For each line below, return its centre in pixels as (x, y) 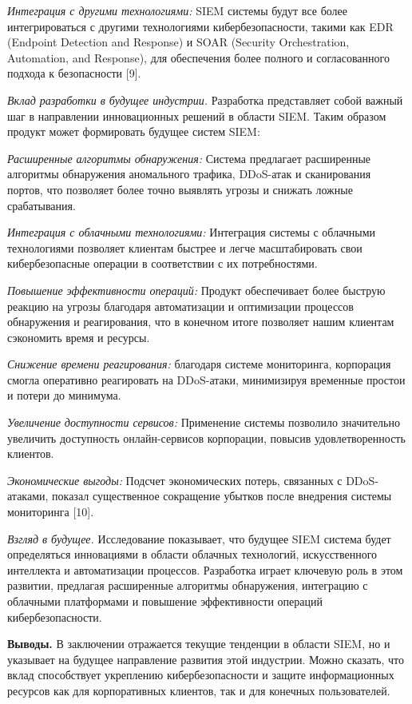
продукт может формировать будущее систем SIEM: (134, 131)
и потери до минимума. (64, 395)
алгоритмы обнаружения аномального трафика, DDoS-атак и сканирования (189, 174)
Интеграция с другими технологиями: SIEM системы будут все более (178, 10)
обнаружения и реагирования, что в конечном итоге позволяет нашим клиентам (201, 322)
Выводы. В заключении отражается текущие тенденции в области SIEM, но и (199, 644)
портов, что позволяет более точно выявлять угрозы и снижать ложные (180, 189)
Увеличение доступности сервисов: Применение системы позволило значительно (204, 422)
